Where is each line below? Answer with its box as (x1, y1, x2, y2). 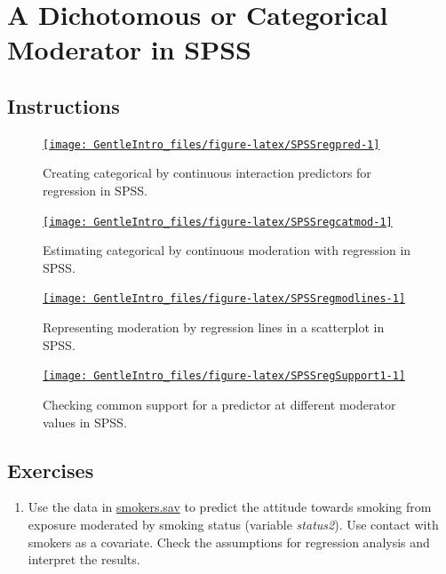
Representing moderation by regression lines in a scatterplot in (43, 318, 385, 337)
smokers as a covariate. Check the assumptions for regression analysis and (28, 532, 430, 551)
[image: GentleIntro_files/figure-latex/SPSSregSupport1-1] (43, 370, 406, 383)
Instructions (7, 92, 120, 119)
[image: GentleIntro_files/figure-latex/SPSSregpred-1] (43, 138, 380, 151)
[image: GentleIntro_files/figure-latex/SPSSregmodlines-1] (43, 292, 406, 306)
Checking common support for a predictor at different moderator (43, 395, 396, 413)
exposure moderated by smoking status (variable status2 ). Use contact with (28, 514, 439, 533)
